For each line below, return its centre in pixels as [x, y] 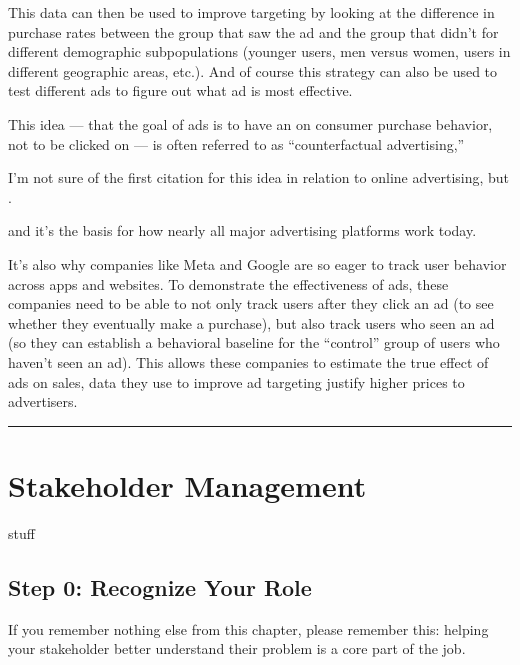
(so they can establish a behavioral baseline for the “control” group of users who [254, 342]
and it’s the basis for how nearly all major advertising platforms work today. [242, 230]
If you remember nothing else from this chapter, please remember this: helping [248, 628]
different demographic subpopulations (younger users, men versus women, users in [259, 51]
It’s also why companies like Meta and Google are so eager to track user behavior [257, 263]
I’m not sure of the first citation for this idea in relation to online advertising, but [259, 177]
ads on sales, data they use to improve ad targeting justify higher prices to [236, 381]
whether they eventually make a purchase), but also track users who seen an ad [251, 322]
